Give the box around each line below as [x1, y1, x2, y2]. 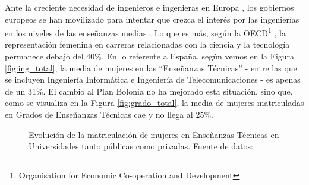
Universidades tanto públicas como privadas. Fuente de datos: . [29, 140, 258, 152]
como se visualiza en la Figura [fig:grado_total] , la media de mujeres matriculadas [5, 96, 304, 109]
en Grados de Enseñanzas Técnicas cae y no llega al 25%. [5, 108, 213, 120]
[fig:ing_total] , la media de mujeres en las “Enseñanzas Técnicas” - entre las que [5, 61, 297, 74]
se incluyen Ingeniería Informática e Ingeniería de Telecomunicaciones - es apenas [5, 73, 301, 86]
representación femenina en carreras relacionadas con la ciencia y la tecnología [5, 38, 290, 51]
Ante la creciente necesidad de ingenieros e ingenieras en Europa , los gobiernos [5, 1, 294, 13]
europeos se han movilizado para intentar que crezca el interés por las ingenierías [5, 12, 299, 25]
